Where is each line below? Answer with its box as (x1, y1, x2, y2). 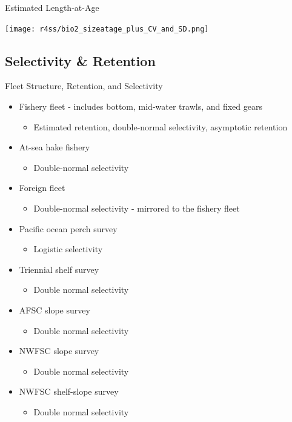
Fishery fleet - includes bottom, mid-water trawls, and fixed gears (19, 100, 262, 113)
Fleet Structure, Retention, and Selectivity (5, 79, 163, 92)
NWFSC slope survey (19, 344, 99, 357)
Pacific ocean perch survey (19, 222, 118, 235)
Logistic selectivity (33, 243, 103, 255)
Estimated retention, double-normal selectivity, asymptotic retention (33, 120, 288, 133)
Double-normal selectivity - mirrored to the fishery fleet (33, 202, 240, 215)
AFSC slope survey (19, 303, 90, 316)
